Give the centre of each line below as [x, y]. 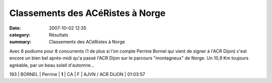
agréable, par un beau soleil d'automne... [52, 65]
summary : [20, 42]
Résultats [59, 34]
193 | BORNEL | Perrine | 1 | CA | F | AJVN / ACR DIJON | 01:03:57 [77, 74]
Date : [15, 28]
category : [20, 34]
